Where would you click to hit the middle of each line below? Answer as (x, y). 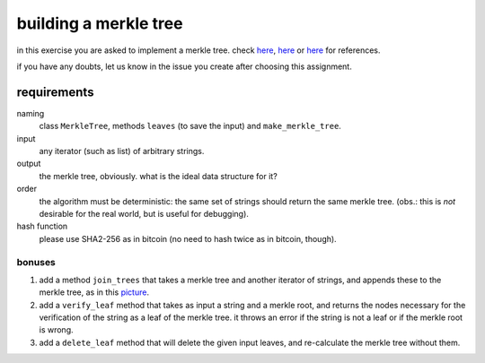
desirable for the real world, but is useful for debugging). (144, 213)
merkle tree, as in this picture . (94, 292)
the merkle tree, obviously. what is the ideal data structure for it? (158, 176)
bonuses (36, 262)
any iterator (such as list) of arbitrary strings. (122, 151)
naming (31, 113)
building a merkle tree (100, 23)
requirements (55, 92)
